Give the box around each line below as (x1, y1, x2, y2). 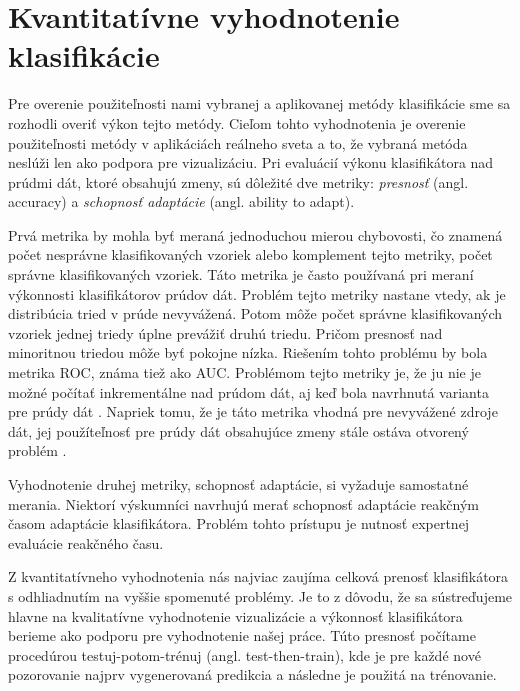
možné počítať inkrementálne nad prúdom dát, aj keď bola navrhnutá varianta (8, 381, 489, 402)
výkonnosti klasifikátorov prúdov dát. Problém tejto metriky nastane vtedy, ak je (8, 283, 506, 304)
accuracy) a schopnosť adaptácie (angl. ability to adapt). (8, 191, 355, 212)
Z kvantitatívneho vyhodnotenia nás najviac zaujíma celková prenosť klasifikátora (8, 566, 509, 587)
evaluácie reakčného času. (8, 532, 164, 553)
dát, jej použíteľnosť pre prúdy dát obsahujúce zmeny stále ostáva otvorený (8, 420, 469, 441)
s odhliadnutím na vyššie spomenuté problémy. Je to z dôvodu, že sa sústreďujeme (8, 585, 513, 606)
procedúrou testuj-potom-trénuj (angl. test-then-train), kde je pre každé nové (8, 644, 481, 665)
